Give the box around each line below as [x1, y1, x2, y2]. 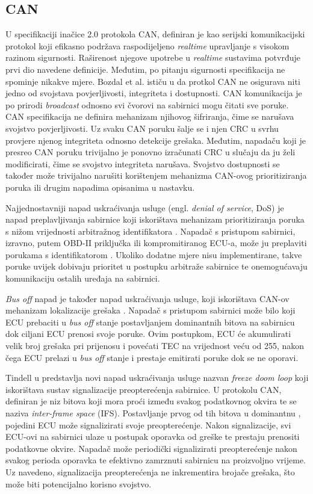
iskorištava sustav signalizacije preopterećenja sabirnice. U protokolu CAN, [5, 383, 282, 395]
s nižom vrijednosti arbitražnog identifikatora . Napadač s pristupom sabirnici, [5, 224, 296, 237]
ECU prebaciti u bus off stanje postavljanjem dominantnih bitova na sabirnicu [5, 315, 295, 328]
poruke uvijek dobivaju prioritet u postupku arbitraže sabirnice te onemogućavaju [5, 260, 308, 273]
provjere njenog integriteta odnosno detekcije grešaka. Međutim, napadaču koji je [5, 134, 306, 146]
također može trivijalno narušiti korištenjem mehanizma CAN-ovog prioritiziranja [5, 169, 307, 182]
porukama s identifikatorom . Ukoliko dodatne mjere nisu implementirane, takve [5, 248, 302, 261]
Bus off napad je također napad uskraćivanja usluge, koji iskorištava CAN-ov [5, 292, 290, 304]
